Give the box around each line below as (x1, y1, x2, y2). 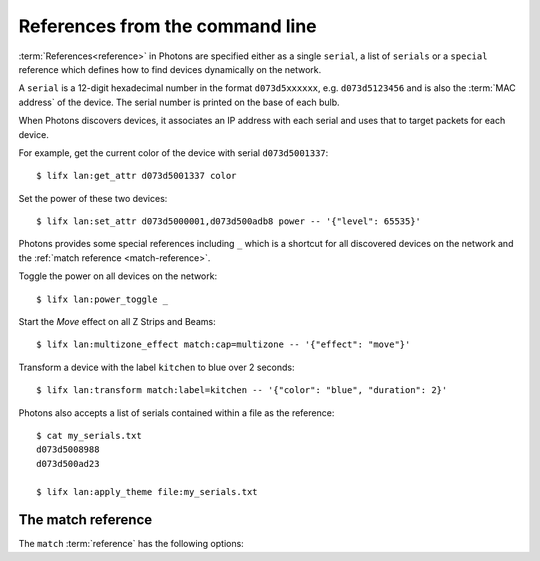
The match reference (18, 511, 153, 529)
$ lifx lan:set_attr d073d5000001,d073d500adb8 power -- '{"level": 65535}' (36, 216, 422, 227)
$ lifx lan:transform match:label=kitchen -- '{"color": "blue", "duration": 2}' (36, 385, 448, 396)
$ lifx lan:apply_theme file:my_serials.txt (36, 486, 259, 497)
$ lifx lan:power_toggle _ (36, 293, 169, 305)
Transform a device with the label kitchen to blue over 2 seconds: (18, 361, 295, 373)
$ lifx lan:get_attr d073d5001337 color (36, 170, 237, 182)
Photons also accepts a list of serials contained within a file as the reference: (18, 406, 335, 419)
